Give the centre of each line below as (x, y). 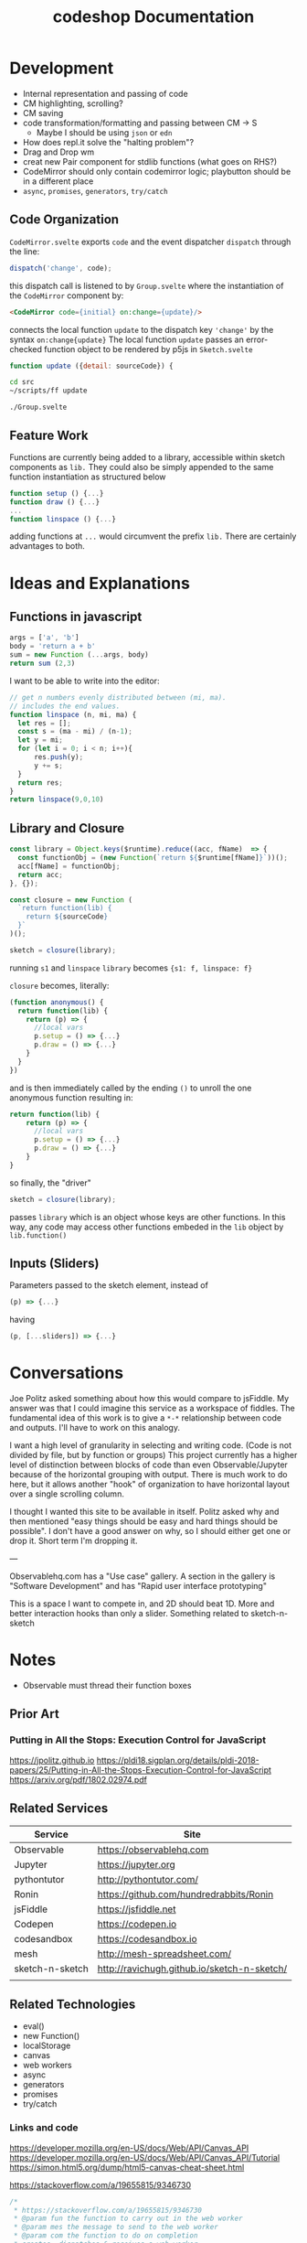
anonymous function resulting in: (71, 1097)
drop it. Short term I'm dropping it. (74, 1541)
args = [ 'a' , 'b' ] (44, 638)
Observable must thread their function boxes (107, 1686)
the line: (25, 251)
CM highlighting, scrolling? (73, 103)
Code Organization (64, 220)
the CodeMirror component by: (67, 295)
